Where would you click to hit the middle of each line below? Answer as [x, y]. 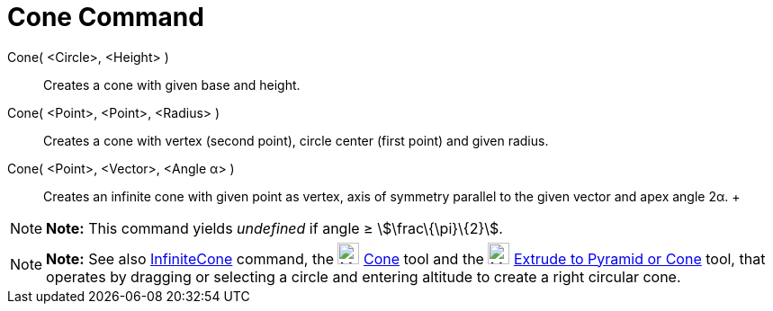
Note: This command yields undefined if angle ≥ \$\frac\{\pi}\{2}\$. [274, 228]
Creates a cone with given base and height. [172, 84]
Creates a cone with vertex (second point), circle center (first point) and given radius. [296, 140]
